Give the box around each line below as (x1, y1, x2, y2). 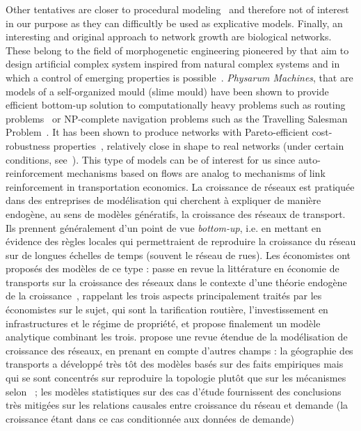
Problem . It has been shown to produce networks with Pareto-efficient (6, 125, 309, 139)
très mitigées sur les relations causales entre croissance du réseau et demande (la (6, 398, 348, 412)
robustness (6, 138, 51, 152)
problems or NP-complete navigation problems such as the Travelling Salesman (6, 111, 348, 125)
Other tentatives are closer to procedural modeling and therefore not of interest (6, 2, 349, 16)
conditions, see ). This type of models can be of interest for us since (6, 152, 296, 166)
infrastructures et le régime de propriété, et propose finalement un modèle (6, 315, 321, 330)
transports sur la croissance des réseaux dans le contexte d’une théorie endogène (6, 274, 347, 289)
